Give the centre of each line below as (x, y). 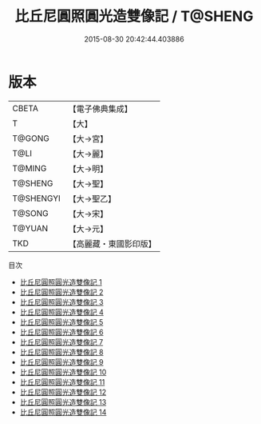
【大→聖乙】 (92, 198)
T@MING (30, 168)
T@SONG (31, 213)
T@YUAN (30, 228)
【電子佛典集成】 (101, 109)
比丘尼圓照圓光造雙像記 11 (62, 382)
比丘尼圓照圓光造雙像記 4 (61, 312)
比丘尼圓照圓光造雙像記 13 (63, 402)
